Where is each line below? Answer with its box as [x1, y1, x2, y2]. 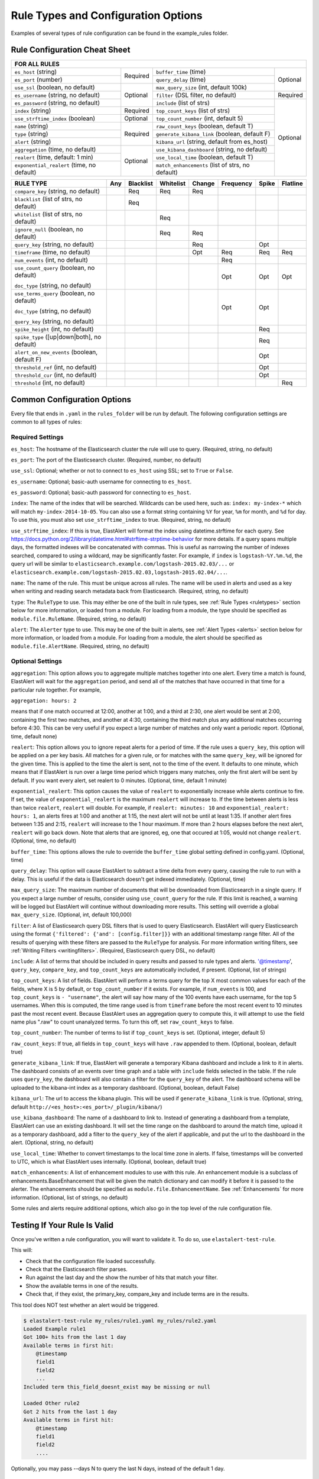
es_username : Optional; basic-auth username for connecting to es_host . [11, 478, 192, 485]
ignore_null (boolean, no [14, 225, 84, 234]
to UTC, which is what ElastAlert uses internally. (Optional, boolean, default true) [11, 1158, 207, 1165]
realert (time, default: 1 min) [14, 153, 94, 162]
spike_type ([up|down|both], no [14, 333, 102, 341]
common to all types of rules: [11, 418, 82, 425]
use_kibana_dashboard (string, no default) [155, 146, 268, 154]
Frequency [221, 179, 252, 188]
